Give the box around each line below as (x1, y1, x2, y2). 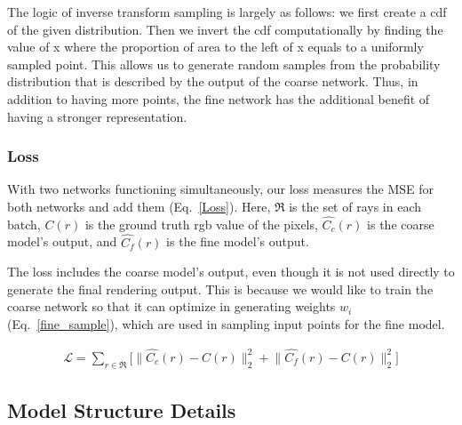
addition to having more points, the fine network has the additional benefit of (7, 89, 430, 108)
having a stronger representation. (7, 107, 187, 125)
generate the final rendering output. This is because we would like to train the (7, 279, 434, 298)
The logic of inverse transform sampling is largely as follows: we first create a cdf (7, 3, 447, 20)
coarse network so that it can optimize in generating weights (7, 297, 336, 316)
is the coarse (367, 214, 434, 233)
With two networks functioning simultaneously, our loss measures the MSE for (7, 180, 434, 198)
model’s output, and (7, 232, 117, 251)
